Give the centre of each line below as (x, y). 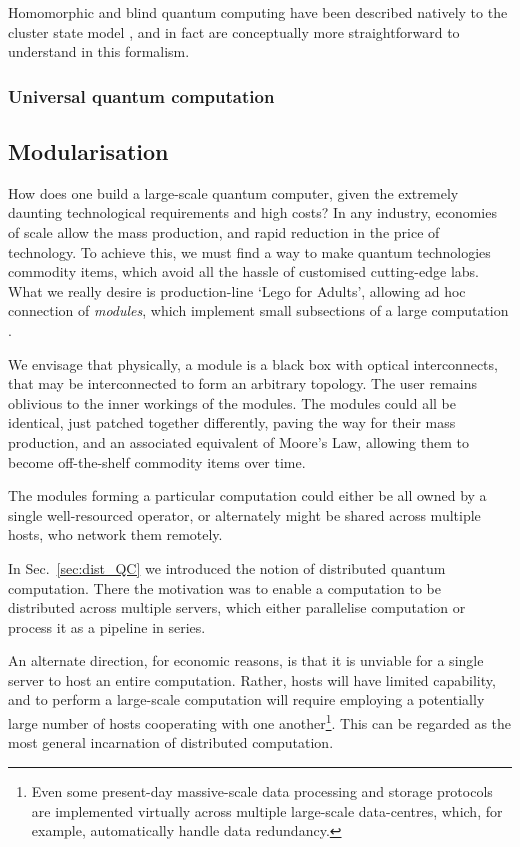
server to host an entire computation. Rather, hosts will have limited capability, (252, 679)
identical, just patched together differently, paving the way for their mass (232, 422)
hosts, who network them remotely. (115, 534)
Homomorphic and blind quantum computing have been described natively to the (258, 12)
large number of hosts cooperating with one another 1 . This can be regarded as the (260, 721)
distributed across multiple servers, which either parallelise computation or (237, 607)
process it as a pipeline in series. (107, 626)
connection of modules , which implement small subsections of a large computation (258, 310)
